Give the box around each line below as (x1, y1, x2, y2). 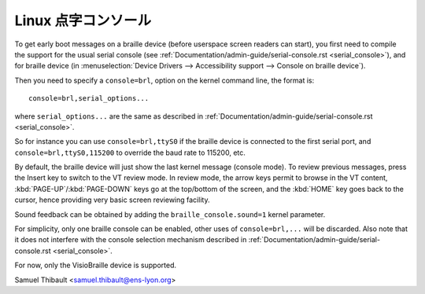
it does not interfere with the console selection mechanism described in (14, 235, 247, 244)
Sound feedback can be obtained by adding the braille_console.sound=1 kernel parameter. (14, 209, 326, 219)
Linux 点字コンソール (14, 12, 152, 29)
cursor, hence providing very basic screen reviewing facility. (14, 195, 210, 204)
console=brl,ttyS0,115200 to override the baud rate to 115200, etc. (14, 148, 246, 157)
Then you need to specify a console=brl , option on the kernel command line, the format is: (14, 75, 315, 85)
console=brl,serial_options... (28, 94, 150, 103)
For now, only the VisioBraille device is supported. (14, 260, 177, 270)
